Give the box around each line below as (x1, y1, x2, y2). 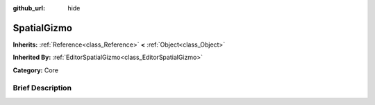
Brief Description (12, 83, 72, 93)
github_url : (12, 4, 45, 12)
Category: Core (12, 66, 59, 74)
